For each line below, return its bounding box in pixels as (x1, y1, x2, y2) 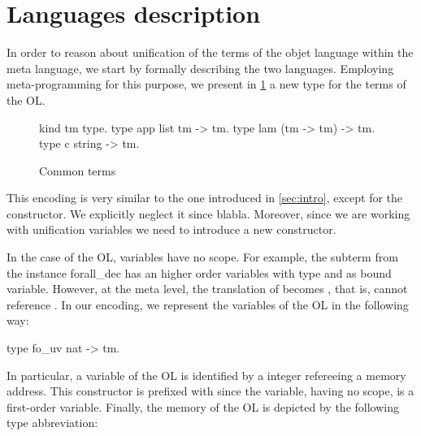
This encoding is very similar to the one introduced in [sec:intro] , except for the (7, 189, 403, 206)
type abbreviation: (7, 414, 98, 431)
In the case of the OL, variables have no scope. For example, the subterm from (7, 248, 398, 265)
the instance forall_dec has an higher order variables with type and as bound (7, 264, 392, 281)
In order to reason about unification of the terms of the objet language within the (7, 44, 414, 61)
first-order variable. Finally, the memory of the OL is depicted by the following (7, 398, 399, 415)
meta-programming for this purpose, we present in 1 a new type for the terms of (7, 76, 406, 93)
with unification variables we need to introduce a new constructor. (7, 221, 336, 238)
